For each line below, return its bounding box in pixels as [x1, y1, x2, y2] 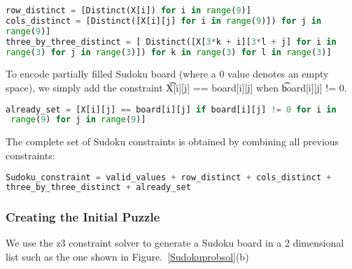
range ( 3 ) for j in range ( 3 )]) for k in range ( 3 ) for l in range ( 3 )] [6, 47, 332, 57]
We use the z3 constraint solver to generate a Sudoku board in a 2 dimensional [6, 235, 344, 250]
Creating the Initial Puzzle [6, 208, 160, 226]
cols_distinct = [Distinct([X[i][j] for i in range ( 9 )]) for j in [6, 15, 322, 26]
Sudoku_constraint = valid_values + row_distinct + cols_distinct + [6, 172, 332, 182]
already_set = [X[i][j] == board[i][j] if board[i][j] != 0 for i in [6, 104, 337, 115]
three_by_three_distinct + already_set [6, 182, 191, 193]
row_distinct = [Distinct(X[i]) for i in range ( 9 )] [6, 6, 251, 15]
